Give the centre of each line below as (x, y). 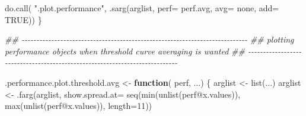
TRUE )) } (23, 19)
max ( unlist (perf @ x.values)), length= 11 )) (79, 106)
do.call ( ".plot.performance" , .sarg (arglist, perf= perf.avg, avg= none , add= (142, 8)
